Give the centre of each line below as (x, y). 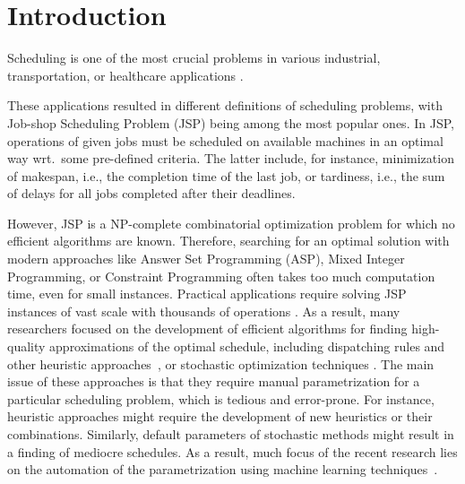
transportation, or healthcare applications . (125, 75)
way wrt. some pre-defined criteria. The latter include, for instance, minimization (231, 158)
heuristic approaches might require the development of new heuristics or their (220, 416)
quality (26, 346)
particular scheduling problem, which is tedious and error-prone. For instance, (221, 398)
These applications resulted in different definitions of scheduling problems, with (225, 105)
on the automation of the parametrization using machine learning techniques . (223, 469)
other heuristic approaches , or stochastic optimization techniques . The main (221, 363)
